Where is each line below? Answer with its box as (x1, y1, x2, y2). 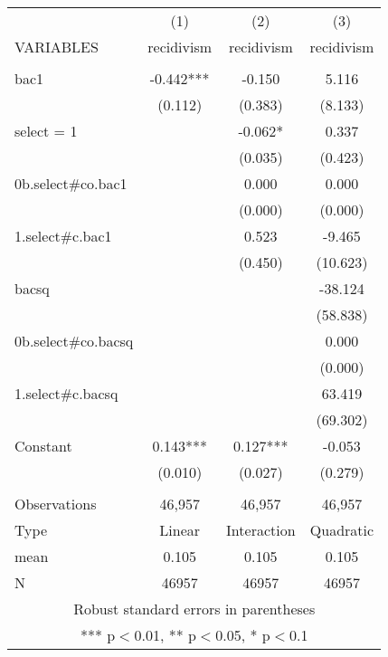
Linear (159, 519, 201, 540)
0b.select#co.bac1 (14, 173, 128, 194)
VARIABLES (14, 36, 99, 57)
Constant (14, 435, 72, 456)
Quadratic (309, 519, 374, 540)
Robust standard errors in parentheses (73, 598, 316, 619)
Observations (14, 493, 97, 514)
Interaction (226, 519, 296, 540)
